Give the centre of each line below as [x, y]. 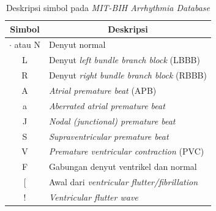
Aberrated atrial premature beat [107, 105]
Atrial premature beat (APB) [102, 90]
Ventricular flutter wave [93, 197]
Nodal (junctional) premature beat [112, 121]
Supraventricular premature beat [109, 136]
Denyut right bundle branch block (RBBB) [128, 75]
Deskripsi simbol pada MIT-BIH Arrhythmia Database [108, 7]
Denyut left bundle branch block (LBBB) [124, 60]
